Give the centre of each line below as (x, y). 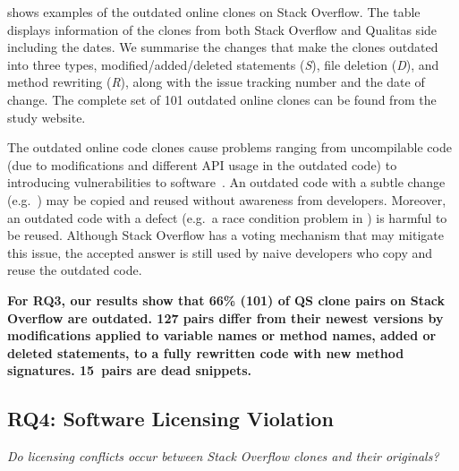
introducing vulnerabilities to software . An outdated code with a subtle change (226, 182)
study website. (47, 117)
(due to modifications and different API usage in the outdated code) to (202, 164)
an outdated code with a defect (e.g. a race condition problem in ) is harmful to (227, 217)
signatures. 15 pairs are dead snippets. (130, 370)
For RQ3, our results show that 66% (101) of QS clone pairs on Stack (226, 300)
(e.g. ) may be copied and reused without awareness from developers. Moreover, (227, 199)
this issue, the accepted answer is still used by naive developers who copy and (220, 252)
